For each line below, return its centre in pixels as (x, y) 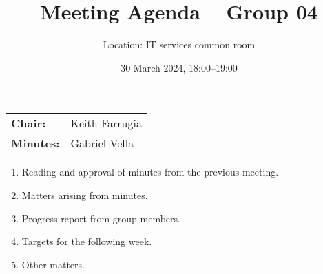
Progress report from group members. (101, 218)
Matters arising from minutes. (85, 194)
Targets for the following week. (87, 241)
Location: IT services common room (179, 44)
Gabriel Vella (102, 143)
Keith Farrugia (106, 123)
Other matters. (53, 264)
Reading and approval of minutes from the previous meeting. (150, 172)
